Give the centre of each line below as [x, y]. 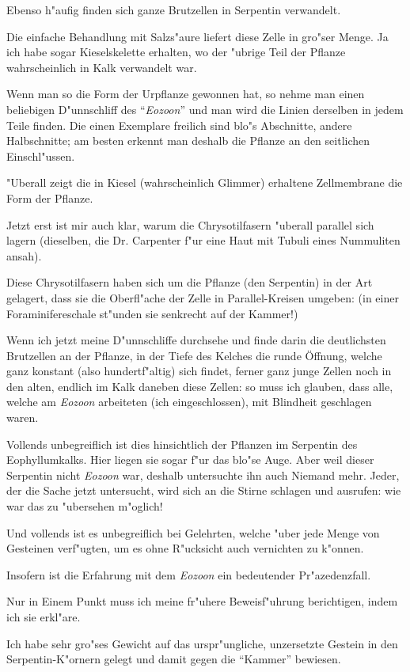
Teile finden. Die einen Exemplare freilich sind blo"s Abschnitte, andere [179, 125]
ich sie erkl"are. [44, 617]
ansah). [24, 255]
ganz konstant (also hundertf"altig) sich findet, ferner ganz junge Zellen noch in [199, 371]
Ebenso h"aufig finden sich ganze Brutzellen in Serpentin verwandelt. [174, 9]
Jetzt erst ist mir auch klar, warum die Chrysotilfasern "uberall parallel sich [190, 224]
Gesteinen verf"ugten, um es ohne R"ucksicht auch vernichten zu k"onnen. [185, 548]
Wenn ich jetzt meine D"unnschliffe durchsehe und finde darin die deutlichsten [196, 340]
